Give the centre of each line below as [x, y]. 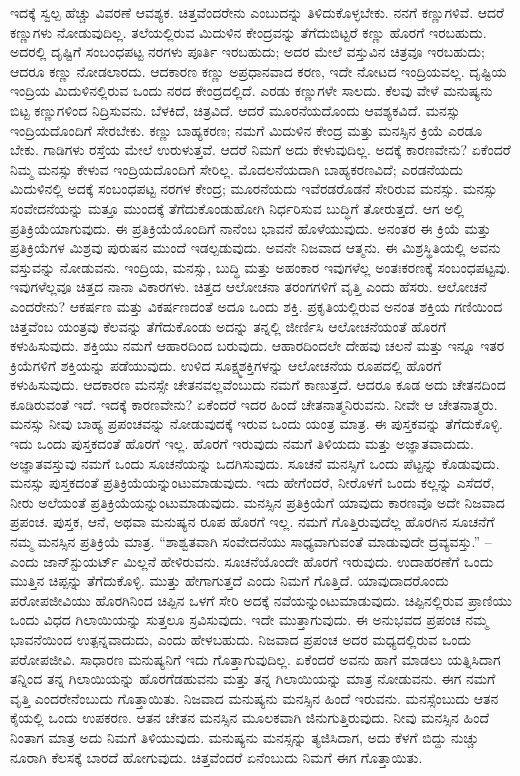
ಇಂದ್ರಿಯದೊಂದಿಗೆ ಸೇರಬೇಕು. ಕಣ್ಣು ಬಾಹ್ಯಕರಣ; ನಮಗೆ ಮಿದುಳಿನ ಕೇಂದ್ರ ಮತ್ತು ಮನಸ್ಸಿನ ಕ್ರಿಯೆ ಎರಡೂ [246, 129]
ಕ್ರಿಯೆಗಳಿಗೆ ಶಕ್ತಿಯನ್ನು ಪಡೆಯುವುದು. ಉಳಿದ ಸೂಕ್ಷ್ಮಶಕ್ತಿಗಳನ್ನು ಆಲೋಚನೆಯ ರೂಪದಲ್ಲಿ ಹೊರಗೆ [226, 364]
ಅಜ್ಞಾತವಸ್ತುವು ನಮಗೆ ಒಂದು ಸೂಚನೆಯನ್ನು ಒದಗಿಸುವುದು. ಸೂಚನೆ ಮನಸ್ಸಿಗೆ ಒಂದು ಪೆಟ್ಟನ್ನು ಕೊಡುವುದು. [255, 462]
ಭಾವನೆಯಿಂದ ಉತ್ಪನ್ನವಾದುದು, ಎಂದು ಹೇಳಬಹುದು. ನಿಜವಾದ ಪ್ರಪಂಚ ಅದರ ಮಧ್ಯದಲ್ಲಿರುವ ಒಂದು [241, 639]
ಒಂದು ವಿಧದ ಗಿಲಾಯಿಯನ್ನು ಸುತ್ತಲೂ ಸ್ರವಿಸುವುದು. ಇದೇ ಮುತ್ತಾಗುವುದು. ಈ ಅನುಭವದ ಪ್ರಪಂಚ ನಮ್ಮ [249, 619]
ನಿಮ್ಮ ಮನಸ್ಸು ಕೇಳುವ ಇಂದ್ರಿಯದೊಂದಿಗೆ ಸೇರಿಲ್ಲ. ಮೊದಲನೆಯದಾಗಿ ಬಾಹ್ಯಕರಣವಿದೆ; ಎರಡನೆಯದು [236, 168]
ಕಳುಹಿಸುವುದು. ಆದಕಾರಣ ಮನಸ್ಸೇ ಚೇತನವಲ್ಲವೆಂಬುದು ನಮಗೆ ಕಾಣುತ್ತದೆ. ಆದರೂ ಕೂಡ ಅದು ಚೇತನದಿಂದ [258, 384]
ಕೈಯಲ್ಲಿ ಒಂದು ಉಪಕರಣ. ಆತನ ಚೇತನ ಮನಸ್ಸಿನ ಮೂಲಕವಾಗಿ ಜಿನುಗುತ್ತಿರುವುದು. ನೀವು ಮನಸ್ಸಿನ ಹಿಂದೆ [249, 717]
